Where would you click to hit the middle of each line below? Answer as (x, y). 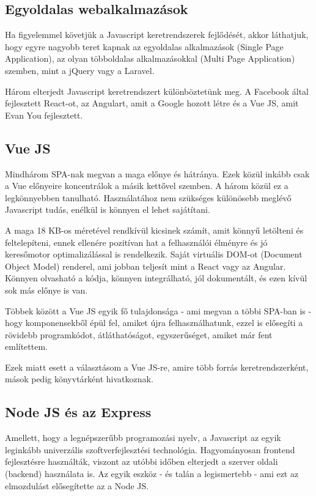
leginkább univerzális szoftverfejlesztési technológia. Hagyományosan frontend (150, 449)
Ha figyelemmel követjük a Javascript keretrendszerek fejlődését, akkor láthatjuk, (157, 35)
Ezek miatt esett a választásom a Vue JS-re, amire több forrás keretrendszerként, (157, 367)
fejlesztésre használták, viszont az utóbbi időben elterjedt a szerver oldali (141, 461)
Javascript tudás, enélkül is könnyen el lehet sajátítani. (108, 209)
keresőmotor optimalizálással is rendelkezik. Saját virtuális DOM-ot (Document (154, 254)
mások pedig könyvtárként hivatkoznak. (79, 379)
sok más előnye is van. (46, 290)
